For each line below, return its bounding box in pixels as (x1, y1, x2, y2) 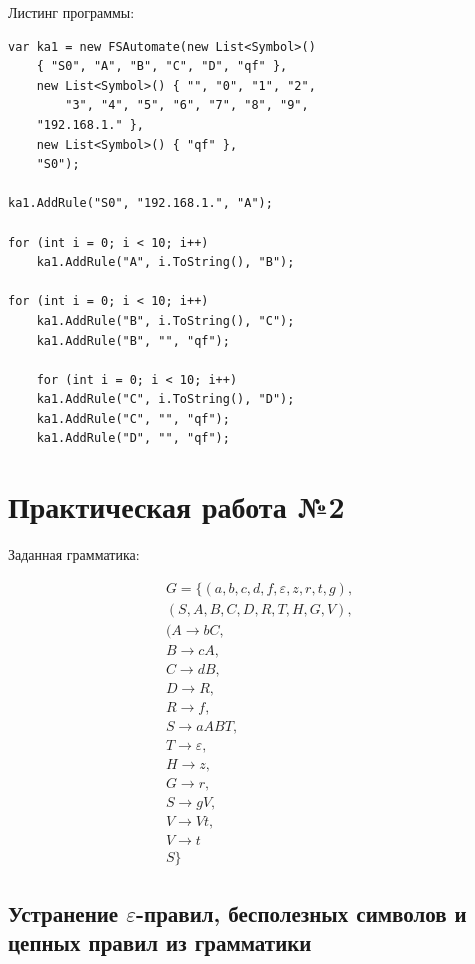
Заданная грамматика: (8, 544, 140, 565)
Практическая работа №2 (8, 486, 345, 527)
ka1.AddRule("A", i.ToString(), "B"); (36, 255, 295, 270)
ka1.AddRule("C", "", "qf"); (36, 411, 230, 426)
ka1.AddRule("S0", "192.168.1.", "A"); (8, 196, 273, 211)
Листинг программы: (8, 2, 135, 22)
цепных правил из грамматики (8, 927, 312, 958)
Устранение (8, 897, 119, 928)
